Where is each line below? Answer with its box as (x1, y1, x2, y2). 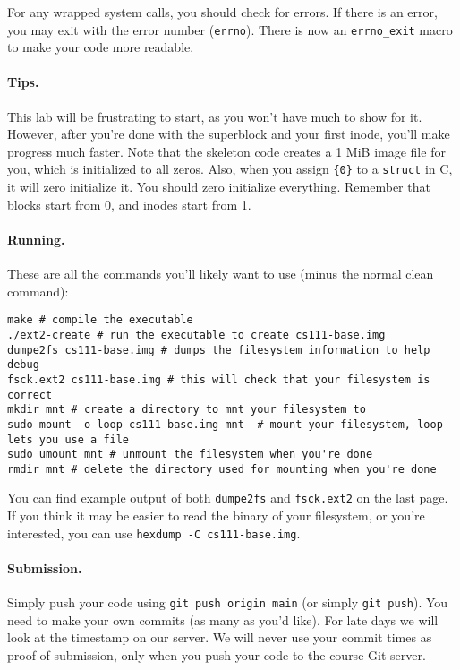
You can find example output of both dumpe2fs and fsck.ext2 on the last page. (7, 488, 448, 507)
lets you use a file (7, 433, 130, 446)
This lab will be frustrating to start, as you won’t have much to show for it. (7, 107, 422, 125)
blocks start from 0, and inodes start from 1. (7, 194, 251, 213)
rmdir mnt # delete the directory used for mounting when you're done (7, 462, 437, 476)
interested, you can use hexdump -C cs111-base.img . (7, 523, 301, 542)
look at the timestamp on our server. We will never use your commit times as (7, 628, 432, 647)
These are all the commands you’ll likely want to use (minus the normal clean (7, 264, 434, 283)
